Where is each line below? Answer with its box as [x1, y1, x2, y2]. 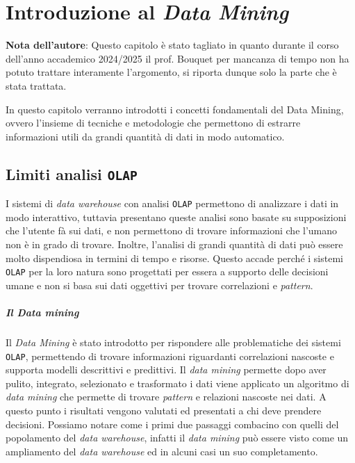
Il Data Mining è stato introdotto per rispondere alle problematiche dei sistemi [6, 334, 341, 349]
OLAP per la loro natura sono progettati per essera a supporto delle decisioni [6, 264, 329, 279]
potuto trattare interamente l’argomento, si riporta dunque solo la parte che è [6, 65, 337, 79]
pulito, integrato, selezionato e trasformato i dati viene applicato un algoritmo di [6, 375, 349, 390]
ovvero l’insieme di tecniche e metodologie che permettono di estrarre [6, 115, 301, 130]
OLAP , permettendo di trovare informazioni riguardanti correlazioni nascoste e [6, 348, 334, 363]
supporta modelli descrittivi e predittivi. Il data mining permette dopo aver [6, 362, 327, 377]
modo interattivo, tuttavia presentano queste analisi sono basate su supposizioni [6, 209, 347, 224]
